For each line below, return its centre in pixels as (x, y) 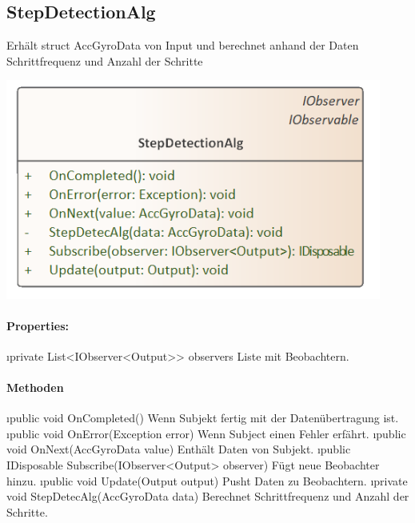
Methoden (35, 387)
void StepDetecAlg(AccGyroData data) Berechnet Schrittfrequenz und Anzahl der (208, 496)
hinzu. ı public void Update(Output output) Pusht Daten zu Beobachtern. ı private (207, 480)
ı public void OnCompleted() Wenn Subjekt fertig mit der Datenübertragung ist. (203, 418)
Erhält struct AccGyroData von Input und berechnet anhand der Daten (183, 45)
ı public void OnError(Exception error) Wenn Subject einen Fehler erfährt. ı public (206, 433)
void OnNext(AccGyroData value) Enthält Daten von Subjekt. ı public (179, 449)
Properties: (38, 325)
